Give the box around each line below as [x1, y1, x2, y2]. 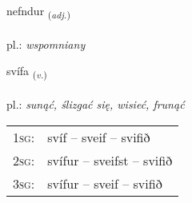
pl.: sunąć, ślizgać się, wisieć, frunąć [6, 96, 185, 113]
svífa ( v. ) [6, 62, 47, 82]
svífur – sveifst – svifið [47, 150, 173, 169]
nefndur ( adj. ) [6, 2, 70, 21]
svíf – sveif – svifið [47, 127, 150, 146]
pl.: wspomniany [6, 35, 86, 52]
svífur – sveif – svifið [47, 173, 162, 193]
